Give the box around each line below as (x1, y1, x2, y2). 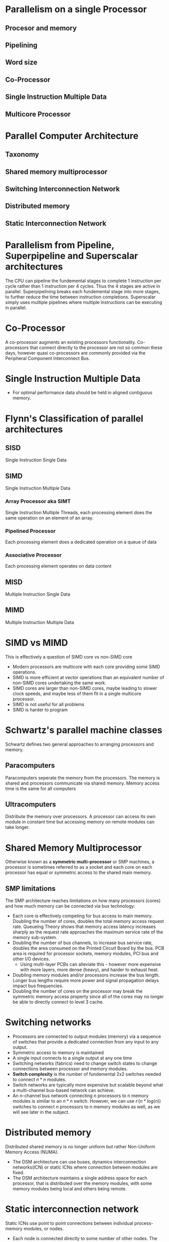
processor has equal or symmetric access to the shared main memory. (5, 870, 152, 876)
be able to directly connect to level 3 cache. (12, 999, 104, 1005)
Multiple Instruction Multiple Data (5, 619, 74, 625)
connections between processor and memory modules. (12, 1066, 128, 1072)
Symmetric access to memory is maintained (12, 1050, 104, 1056)
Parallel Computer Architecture (5, 130, 139, 141)
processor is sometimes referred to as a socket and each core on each (5, 864, 152, 870)
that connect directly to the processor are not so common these (29, 344, 163, 351)
